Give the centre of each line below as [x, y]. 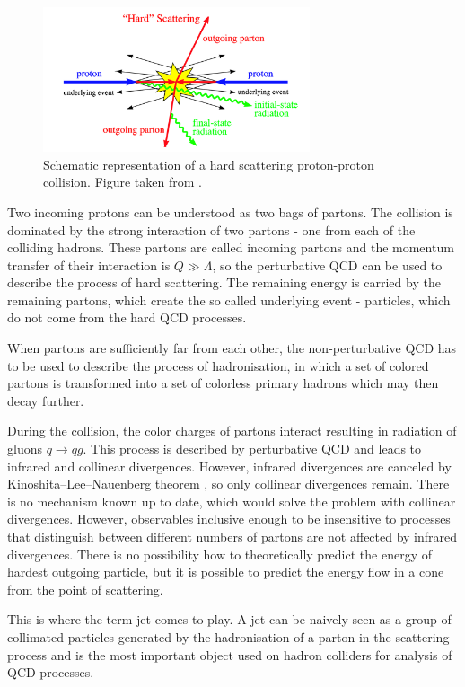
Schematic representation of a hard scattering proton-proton [209, 164]
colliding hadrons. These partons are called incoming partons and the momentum [231, 247]
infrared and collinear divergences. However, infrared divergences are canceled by [229, 466]
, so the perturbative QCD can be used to [327, 264]
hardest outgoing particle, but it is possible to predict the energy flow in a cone [226, 572]
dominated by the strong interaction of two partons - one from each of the [211, 229]
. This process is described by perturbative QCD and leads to [252, 449]
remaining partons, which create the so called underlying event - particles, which [229, 299]
